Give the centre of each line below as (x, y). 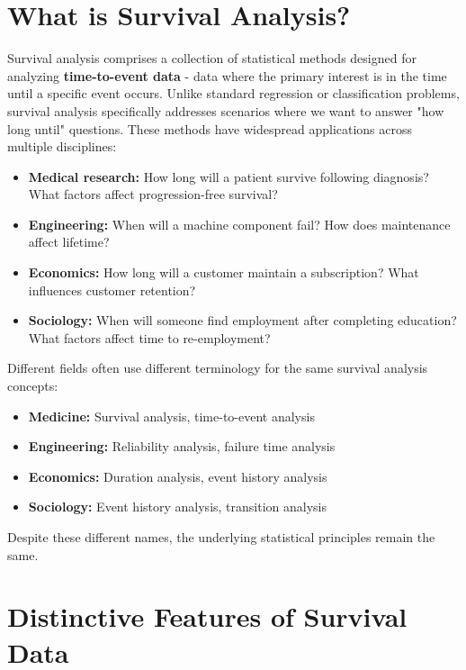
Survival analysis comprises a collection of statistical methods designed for (212, 58)
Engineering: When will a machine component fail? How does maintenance (239, 224)
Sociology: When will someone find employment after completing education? (242, 320)
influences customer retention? (112, 290)
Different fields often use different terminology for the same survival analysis (218, 368)
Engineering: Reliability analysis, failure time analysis (182, 446)
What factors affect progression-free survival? (153, 194)
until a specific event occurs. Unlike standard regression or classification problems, (233, 93)
